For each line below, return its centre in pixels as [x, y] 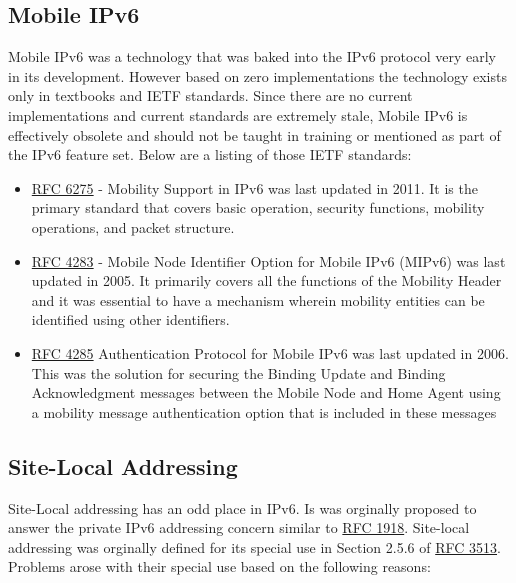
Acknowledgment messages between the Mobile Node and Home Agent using [266, 392]
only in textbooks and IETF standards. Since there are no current [210, 95]
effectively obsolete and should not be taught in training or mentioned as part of [254, 134]
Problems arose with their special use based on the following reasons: [219, 566]
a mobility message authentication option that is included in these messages [264, 411]
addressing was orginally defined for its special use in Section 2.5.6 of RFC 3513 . [254, 546]
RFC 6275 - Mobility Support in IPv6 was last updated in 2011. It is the [254, 187]
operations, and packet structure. [133, 226]
